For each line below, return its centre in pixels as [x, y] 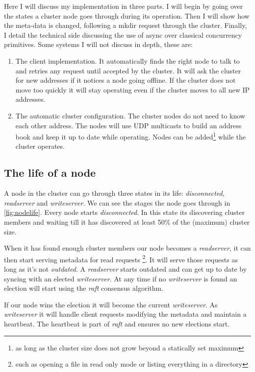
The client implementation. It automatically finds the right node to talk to [127, 60]
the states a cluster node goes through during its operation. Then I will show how [127, 15]
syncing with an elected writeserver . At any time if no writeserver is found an [121, 278]
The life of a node [50, 173]
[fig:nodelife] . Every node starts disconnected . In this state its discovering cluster [124, 212]
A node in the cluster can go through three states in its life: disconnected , [114, 193]
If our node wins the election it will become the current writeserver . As [111, 304]
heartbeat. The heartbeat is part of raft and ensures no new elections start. [117, 323]
